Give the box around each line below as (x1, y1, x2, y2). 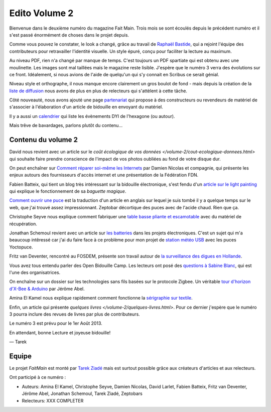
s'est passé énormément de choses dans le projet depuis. (9, 32, 129, 38)
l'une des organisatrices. (9, 269, 61, 276)
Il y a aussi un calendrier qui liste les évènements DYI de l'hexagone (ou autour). (9, 113, 175, 119)
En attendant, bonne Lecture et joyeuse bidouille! (9, 329, 111, 336)
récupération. (9, 221, 38, 227)
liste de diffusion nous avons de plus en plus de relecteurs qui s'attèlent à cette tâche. (9, 88, 188, 94)
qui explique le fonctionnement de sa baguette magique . (9, 188, 126, 194)
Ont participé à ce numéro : (9, 374, 66, 380)
